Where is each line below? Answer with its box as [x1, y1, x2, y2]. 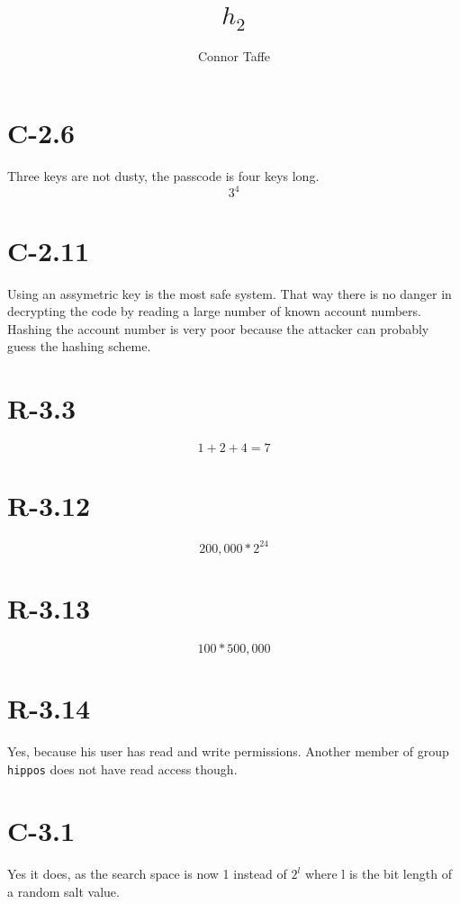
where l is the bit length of [304, 864, 452, 883]
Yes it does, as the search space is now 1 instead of [7, 864, 287, 883]
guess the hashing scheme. [7, 337, 151, 356]
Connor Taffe [197, 46, 271, 65]
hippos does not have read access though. [7, 759, 238, 778]
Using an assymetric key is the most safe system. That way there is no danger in [7, 284, 452, 303]
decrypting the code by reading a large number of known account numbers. [7, 302, 421, 321]
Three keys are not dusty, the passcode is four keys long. [7, 167, 320, 185]
